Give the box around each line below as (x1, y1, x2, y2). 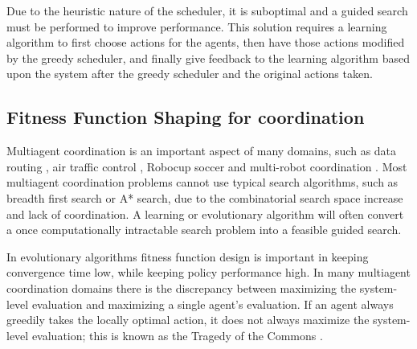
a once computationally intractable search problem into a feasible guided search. (6, 221, 402, 238)
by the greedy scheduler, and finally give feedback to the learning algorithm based (6, 49, 410, 66)
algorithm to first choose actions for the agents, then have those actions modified (6, 34, 405, 51)
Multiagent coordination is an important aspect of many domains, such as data (6, 142, 397, 159)
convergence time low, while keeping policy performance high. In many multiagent (6, 264, 411, 281)
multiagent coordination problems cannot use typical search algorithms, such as (6, 174, 399, 191)
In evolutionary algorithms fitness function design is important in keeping (6, 248, 369, 265)
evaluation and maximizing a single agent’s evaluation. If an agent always (31, 295, 394, 312)
